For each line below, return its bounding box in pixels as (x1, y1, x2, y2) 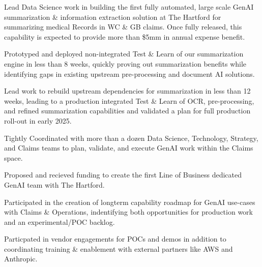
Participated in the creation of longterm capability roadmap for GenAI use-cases (4, 196, 255, 207)
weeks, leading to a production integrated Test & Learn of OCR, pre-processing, (4, 95, 254, 106)
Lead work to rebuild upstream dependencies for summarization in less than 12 (4, 85, 251, 96)
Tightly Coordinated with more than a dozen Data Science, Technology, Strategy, (4, 132, 258, 143)
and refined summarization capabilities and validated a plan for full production (4, 105, 251, 116)
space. (4, 152, 23, 163)
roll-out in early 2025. (4, 115, 72, 126)
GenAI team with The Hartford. (4, 179, 105, 190)
